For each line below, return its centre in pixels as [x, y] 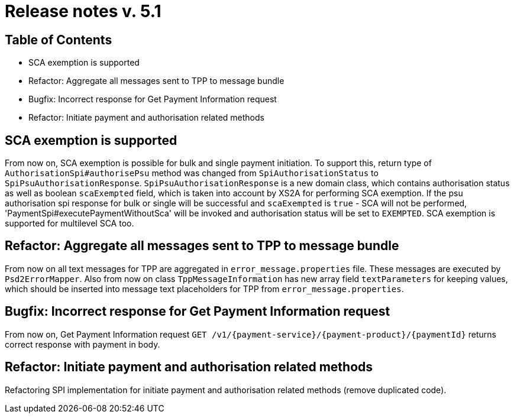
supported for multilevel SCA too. [69, 223]
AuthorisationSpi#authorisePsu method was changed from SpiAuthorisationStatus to [192, 173]
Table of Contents [59, 40]
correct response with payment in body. [83, 344]
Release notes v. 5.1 [83, 11]
